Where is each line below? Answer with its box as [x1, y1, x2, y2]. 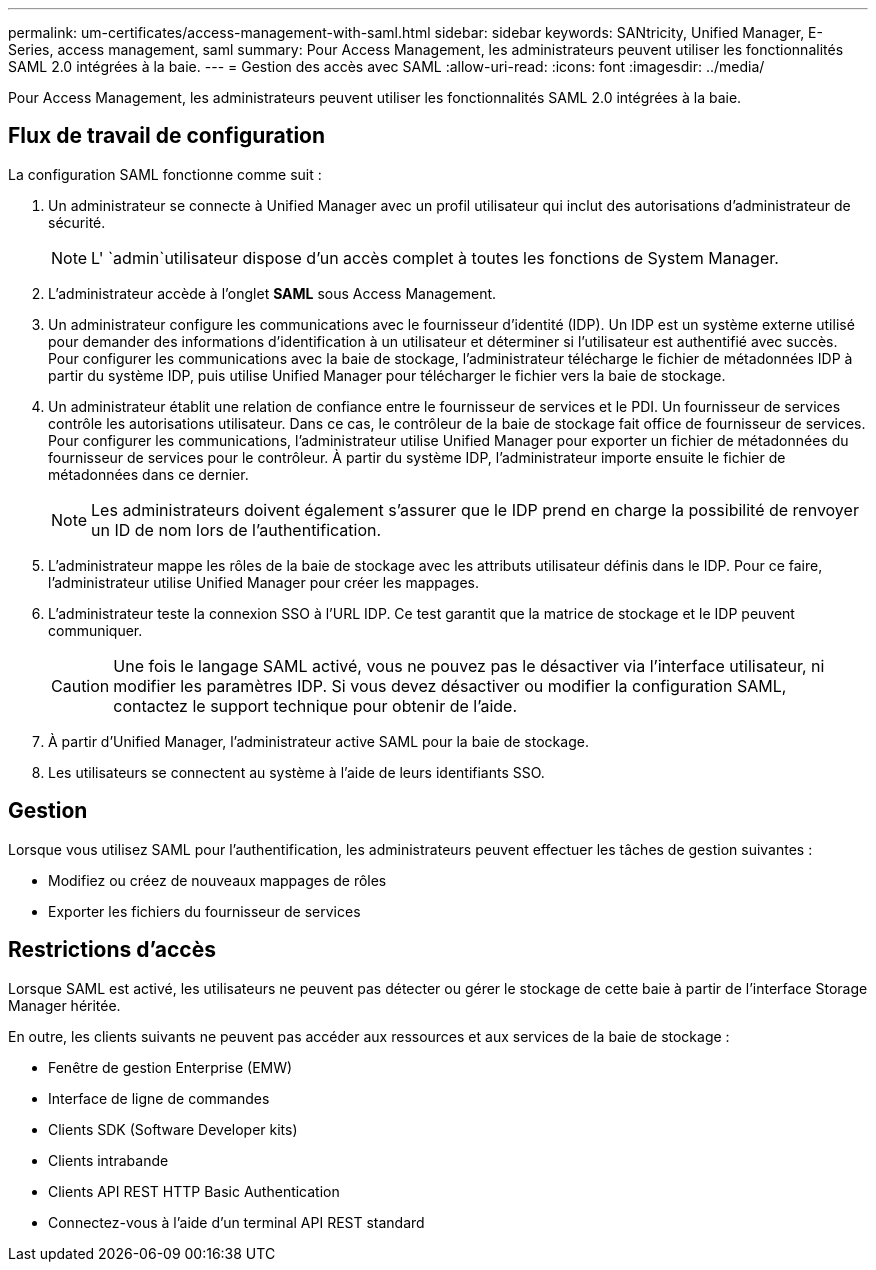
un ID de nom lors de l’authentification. [91, 519, 382, 540]
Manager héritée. [8, 996, 121, 1014]
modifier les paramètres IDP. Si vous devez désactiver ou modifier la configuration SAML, [113, 675, 787, 696]
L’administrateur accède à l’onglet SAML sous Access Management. [48, 284, 497, 302]
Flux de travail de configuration [8, 123, 326, 149]
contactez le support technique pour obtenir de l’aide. [113, 695, 518, 716]
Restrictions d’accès [8, 937, 217, 963]
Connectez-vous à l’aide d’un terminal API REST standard [48, 1213, 425, 1231]
